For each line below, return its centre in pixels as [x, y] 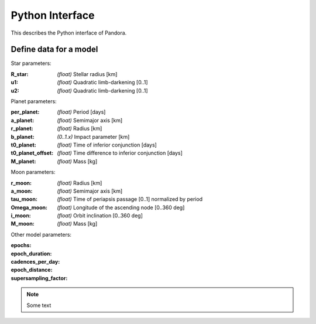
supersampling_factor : [39, 278]
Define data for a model [54, 50]
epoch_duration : [31, 253]
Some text [39, 305]
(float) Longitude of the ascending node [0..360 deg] [121, 207]
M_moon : [23, 224]
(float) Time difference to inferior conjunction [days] [120, 153]
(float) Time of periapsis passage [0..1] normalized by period [130, 199]
